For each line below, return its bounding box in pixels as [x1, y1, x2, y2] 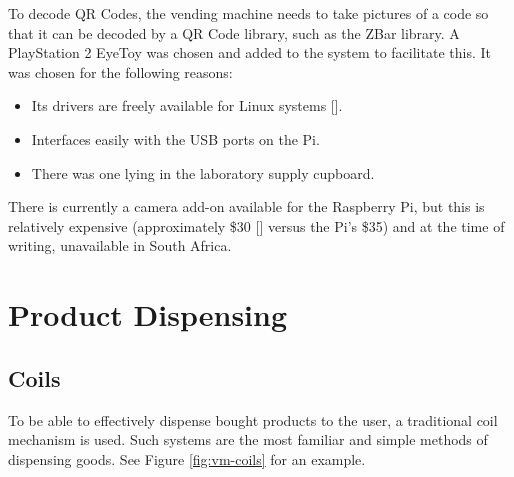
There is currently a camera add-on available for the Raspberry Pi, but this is [8, 196, 485, 217]
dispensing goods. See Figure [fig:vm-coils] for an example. [8, 448, 366, 469]
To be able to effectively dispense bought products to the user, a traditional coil [8, 409, 498, 430]
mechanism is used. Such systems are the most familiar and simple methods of [8, 429, 488, 450]
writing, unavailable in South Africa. [8, 235, 232, 256]
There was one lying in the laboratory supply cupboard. [31, 162, 375, 183]
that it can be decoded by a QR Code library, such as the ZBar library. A [8, 22, 460, 43]
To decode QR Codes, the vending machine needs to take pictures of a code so [8, 3, 489, 23]
